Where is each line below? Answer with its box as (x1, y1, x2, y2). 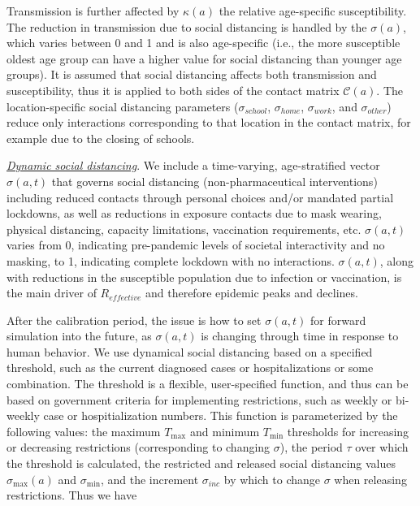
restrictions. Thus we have (6, 487, 137, 504)
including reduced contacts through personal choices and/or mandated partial (6, 188, 394, 205)
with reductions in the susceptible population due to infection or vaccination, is (6, 268, 402, 285)
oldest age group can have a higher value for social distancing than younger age (6, 50, 402, 67)
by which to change (223, 470, 320, 487)
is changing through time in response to (201, 327, 399, 344)
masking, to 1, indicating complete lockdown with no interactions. (6, 252, 335, 269)
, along (379, 252, 414, 269)
